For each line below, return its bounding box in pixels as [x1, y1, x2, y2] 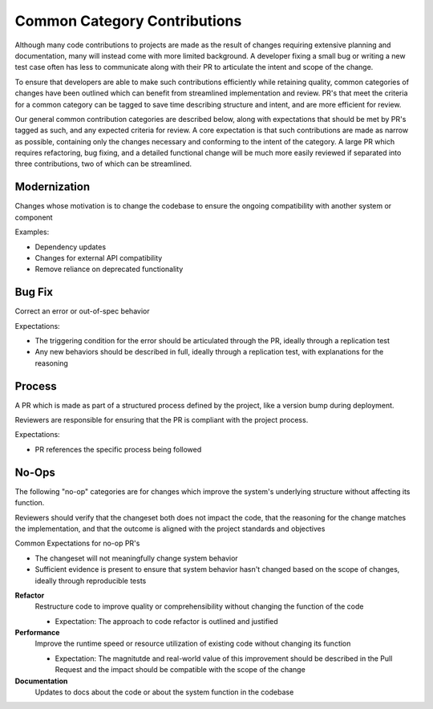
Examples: [14, 227, 50, 237]
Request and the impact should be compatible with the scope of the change [55, 665, 306, 675]
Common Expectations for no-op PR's [14, 538, 140, 549]
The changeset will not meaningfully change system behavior [34, 553, 238, 563]
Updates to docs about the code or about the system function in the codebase [34, 687, 294, 697]
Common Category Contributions [14, 12, 242, 30]
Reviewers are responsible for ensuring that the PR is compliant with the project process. [14, 415, 309, 425]
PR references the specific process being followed [34, 444, 202, 454]
